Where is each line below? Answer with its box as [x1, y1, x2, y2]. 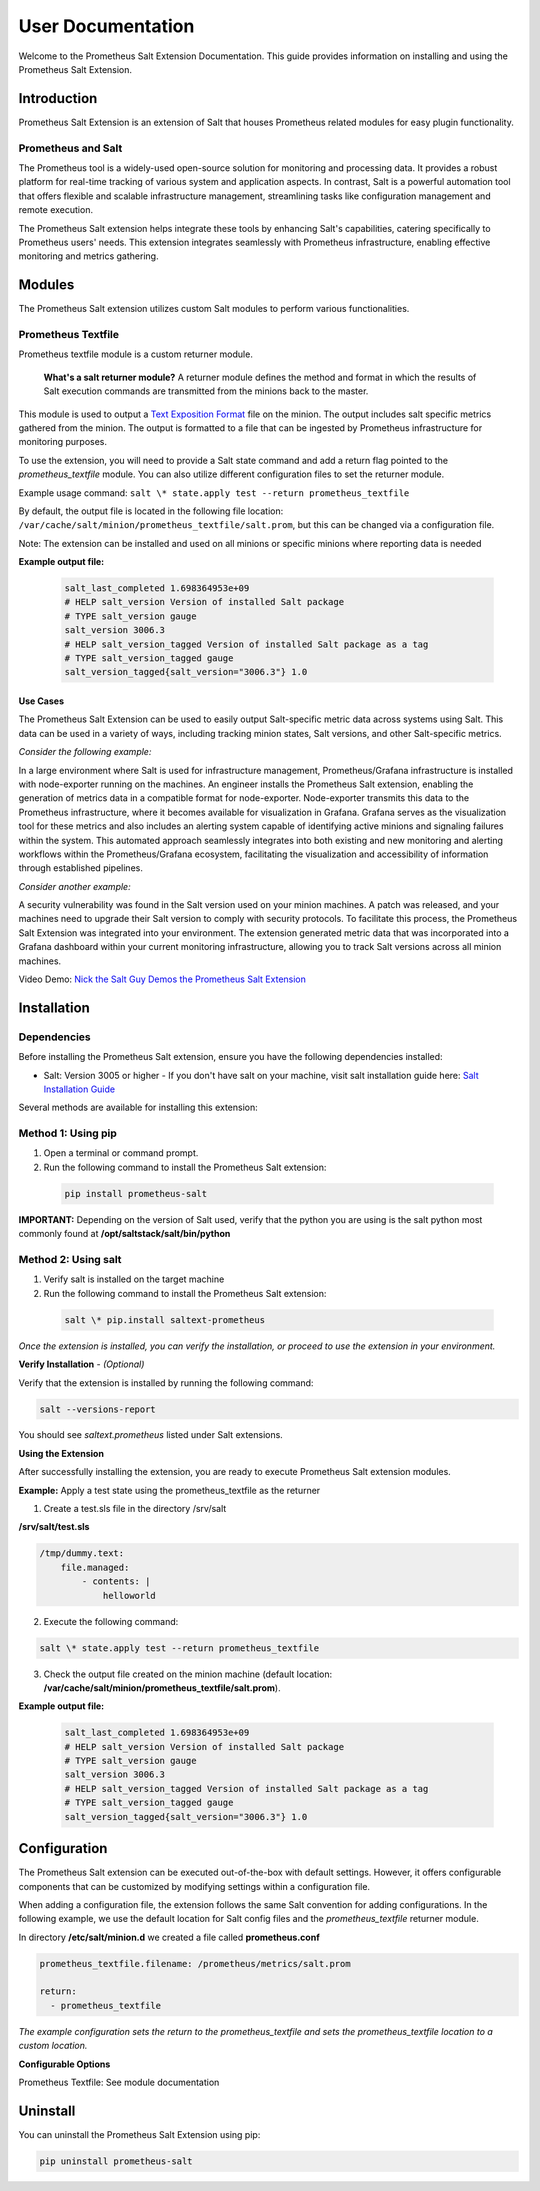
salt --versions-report [39, 1403, 157, 1415]
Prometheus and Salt [18, 141, 123, 155]
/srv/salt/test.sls [18, 1521, 90, 1533]
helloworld [102, 1590, 157, 1601]
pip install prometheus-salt [64, 1188, 208, 1199]
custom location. [18, 2040, 88, 2052]
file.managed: [60, 1561, 130, 1573]
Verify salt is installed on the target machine [43, 1273, 225, 1285]
